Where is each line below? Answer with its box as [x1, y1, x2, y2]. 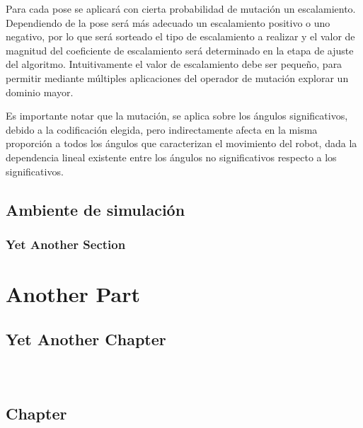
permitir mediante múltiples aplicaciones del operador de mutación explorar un [6, 70, 349, 85]
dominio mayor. [6, 84, 74, 99]
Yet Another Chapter [6, 328, 166, 349]
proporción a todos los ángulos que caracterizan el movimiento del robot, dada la [6, 136, 357, 151]
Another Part [6, 279, 141, 308]
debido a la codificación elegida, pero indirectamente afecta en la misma [6, 122, 318, 137]
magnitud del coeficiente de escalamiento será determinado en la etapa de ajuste [6, 42, 354, 57]
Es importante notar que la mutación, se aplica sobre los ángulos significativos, [6, 108, 348, 123]
